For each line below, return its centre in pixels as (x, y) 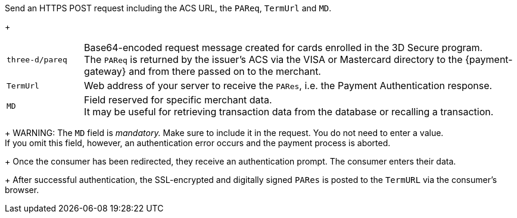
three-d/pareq (37, 59)
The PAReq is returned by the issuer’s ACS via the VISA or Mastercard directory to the (273, 59)
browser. (22, 190)
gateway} (105, 71)
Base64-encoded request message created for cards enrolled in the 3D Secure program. (284, 48)
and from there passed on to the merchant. (225, 71)
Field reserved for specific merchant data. (178, 100)
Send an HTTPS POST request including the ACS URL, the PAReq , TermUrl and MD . (168, 8)
